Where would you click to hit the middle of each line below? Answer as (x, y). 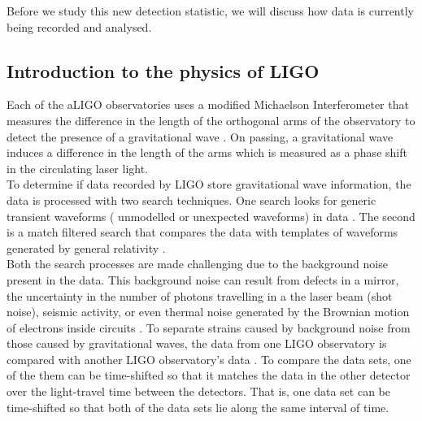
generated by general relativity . (86, 247)
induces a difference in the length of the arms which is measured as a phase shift (207, 152)
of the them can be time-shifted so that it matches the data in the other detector (209, 375)
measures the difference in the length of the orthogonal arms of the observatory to (211, 120)
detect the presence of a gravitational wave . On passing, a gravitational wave (200, 136)
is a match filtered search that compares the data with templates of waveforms (202, 232)
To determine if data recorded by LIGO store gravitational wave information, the (209, 184)
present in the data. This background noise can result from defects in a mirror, (203, 279)
